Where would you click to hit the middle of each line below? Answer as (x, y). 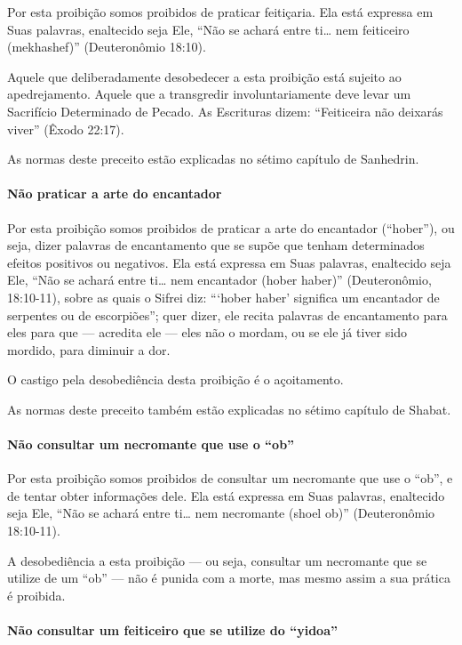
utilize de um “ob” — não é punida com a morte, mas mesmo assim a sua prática (229, 578)
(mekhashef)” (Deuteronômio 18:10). (107, 47)
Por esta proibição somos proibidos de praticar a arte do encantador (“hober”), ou (231, 227)
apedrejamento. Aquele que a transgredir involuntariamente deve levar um (209, 94)
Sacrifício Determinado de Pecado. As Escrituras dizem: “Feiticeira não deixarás (225, 111)
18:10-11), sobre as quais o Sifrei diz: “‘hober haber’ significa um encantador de (223, 297)
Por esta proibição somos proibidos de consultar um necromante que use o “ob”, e (230, 478)
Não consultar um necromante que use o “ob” (151, 444)
